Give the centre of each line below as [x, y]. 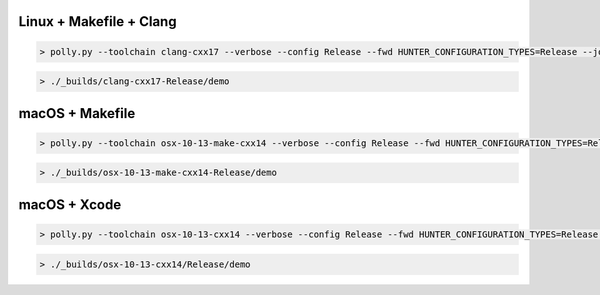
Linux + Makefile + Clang [97, 21]
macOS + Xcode [70, 204]
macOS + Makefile [77, 113]
